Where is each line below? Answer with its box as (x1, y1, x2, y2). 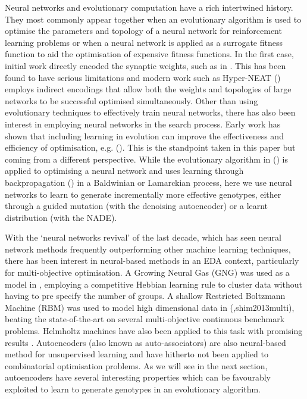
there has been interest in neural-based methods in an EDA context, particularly (5, 254, 299, 267)
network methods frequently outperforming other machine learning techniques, (5, 242, 291, 255)
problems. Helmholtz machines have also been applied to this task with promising (5, 325, 303, 337)
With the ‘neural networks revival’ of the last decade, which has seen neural (5, 231, 281, 244)
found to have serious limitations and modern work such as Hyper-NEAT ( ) (5, 71, 281, 83)
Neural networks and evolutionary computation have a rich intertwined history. (5, 1, 293, 13)
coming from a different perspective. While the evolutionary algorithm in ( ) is (5, 152, 288, 165)
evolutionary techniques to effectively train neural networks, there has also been (5, 106, 296, 119)
